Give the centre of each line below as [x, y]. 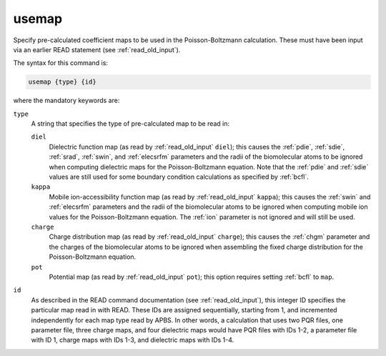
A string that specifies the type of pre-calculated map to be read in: [130, 124]
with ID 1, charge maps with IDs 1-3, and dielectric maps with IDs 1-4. [133, 340]
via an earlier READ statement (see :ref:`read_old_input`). [97, 49]
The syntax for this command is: [61, 63]
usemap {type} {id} [62, 82]
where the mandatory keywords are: [66, 101]
